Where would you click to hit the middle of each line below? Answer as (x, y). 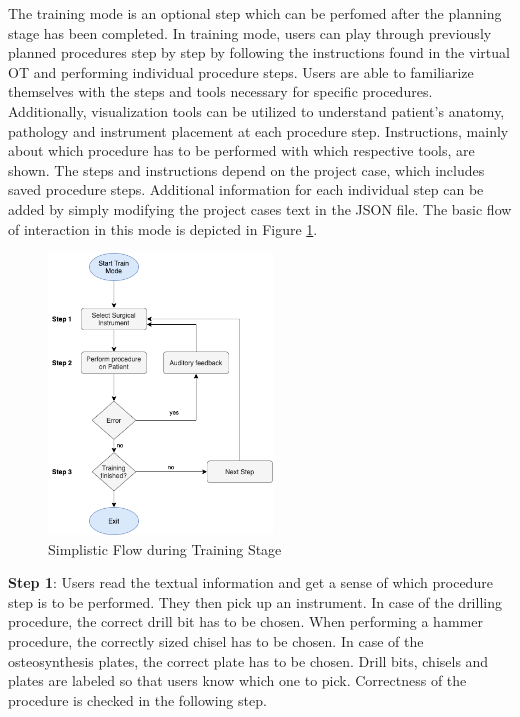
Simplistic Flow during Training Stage (165, 548)
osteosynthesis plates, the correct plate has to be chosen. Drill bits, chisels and (248, 660)
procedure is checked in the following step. (137, 699)
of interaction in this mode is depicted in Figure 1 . (163, 228)
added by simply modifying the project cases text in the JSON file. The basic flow (260, 208)
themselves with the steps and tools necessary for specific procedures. (220, 91)
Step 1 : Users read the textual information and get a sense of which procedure (250, 582)
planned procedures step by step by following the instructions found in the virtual (259, 52)
